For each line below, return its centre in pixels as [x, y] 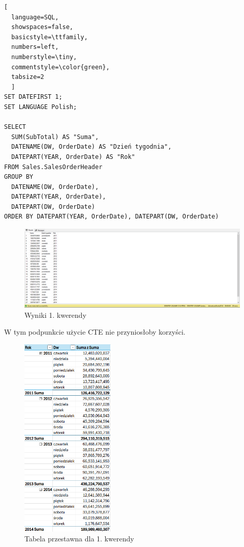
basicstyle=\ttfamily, [50, 37]
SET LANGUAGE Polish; [41, 107]
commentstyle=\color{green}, [60, 67]
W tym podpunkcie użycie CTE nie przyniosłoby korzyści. [95, 332]
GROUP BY [19, 177]
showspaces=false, [42, 27]
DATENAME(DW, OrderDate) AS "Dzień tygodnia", [91, 147]
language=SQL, [35, 17]
